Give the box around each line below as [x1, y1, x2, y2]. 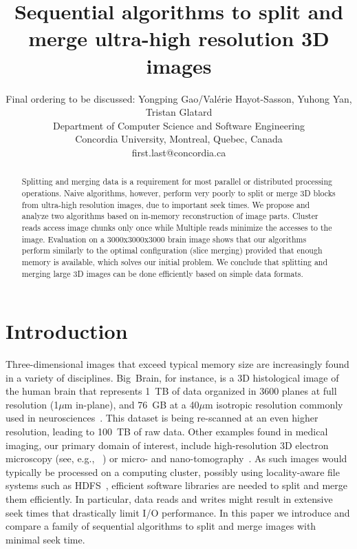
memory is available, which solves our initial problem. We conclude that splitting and [21, 256, 328, 267]
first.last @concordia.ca [131, 145, 226, 159]
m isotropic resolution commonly [204, 397, 343, 411]
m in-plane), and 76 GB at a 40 [64, 397, 199, 411]
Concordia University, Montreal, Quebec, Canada [75, 132, 283, 146]
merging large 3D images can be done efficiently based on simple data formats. [21, 267, 303, 279]
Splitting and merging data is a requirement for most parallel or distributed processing [21, 176, 332, 187]
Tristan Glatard [145, 105, 213, 119]
